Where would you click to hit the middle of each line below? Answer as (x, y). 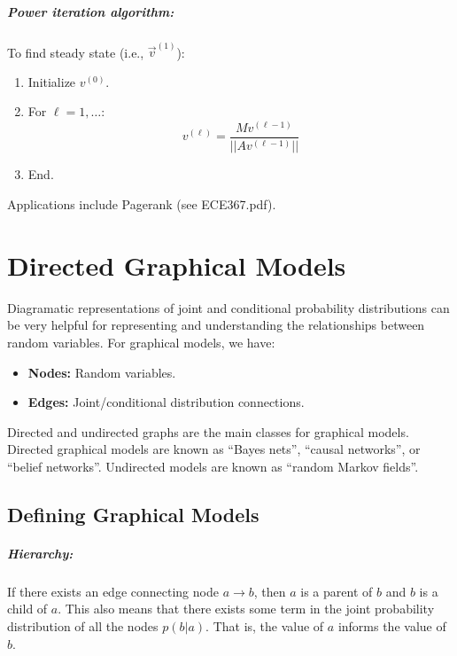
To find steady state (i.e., (76, 52)
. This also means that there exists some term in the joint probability (246, 609)
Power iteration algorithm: (91, 11)
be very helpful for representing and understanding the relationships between (216, 325)
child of (27, 609)
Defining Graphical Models (133, 514)
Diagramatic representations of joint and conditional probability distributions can (228, 307)
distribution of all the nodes (83, 626)
